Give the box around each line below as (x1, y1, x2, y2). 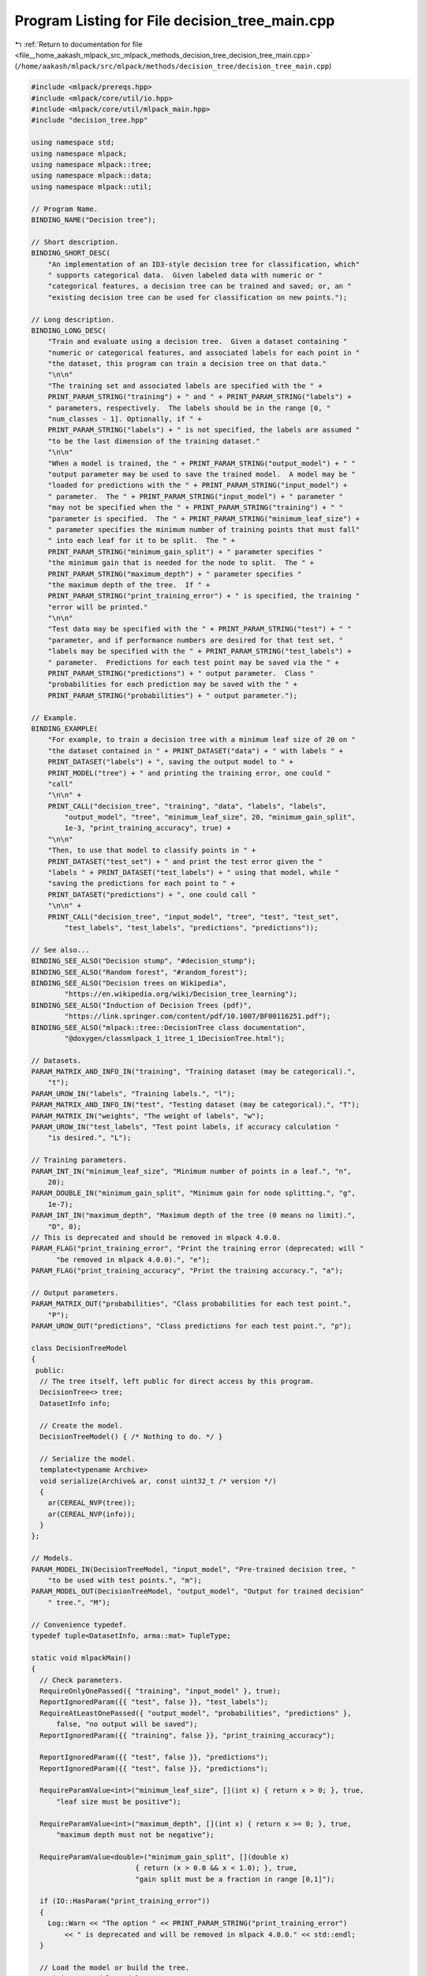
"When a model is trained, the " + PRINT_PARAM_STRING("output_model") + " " (47, 458, 357, 468)
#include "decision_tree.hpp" (31, 115, 148, 125)
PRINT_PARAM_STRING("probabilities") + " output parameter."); (47, 691, 298, 700)
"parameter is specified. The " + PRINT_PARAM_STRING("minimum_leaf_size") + (47, 514, 361, 523)
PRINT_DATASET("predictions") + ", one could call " (47, 890, 256, 899)
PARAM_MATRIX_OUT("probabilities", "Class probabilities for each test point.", (31, 1299, 352, 1308)
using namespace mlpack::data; (31, 171, 153, 180)
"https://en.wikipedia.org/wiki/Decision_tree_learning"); (64, 990, 298, 999)
